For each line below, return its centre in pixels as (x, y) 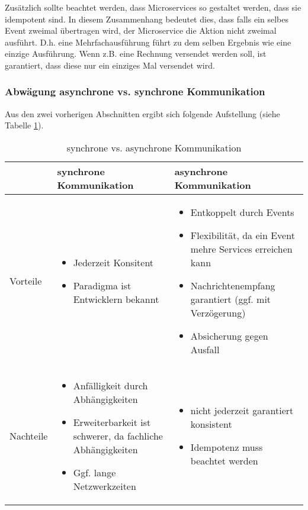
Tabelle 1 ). (24, 125)
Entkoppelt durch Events (242, 212)
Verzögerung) (218, 312)
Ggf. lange (94, 472)
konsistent (211, 424)
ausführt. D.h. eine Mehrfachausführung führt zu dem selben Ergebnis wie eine (148, 42)
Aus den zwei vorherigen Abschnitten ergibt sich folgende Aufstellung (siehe (142, 113)
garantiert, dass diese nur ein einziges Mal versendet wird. (110, 65)
